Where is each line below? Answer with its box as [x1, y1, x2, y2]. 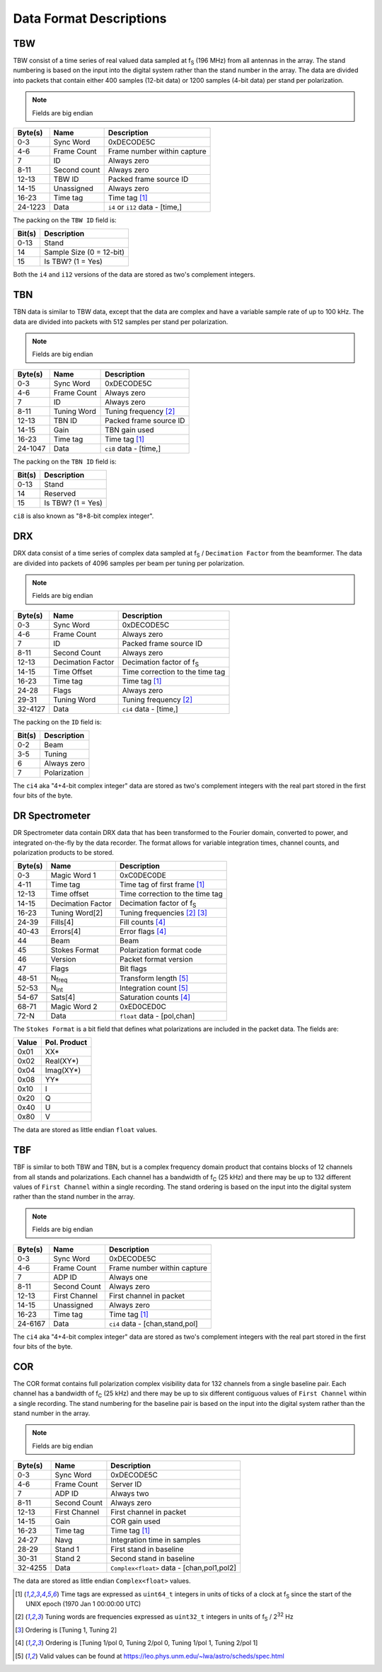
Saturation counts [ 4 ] [119, 992, 191, 1002]
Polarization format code [119, 945, 202, 955]
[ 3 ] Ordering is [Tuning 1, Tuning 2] [15, 1625, 117, 1634]
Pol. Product [45, 1037, 88, 1047]
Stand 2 [54, 1554, 81, 1564]
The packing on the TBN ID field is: [13, 457, 117, 466]
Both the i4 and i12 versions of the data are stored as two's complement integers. [13, 270, 255, 279]
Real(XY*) [45, 1056, 79, 1066]
